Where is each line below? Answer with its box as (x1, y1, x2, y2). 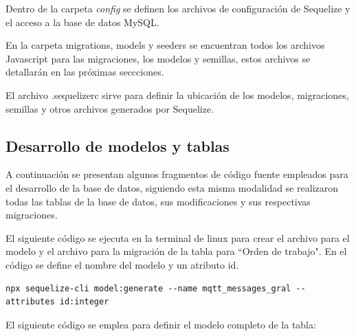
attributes (5, 297, 55, 307)
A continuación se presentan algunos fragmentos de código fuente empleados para (5, 167, 348, 181)
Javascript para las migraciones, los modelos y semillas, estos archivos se (5, 51, 311, 65)
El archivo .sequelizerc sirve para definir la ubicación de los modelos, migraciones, (5, 87, 349, 102)
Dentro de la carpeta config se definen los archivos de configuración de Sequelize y (5, 1, 351, 15)
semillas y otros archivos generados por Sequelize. (5, 101, 214, 115)
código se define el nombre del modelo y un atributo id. (5, 257, 239, 271)
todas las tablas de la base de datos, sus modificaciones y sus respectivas (5, 194, 311, 208)
